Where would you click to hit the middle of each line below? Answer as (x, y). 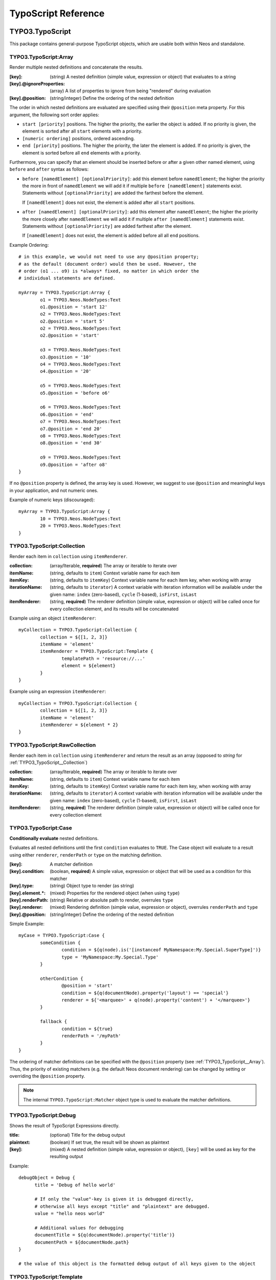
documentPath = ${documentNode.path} (82, 1242)
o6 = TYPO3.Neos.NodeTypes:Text (80, 407)
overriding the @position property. (47, 1076)
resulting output (66, 1157)
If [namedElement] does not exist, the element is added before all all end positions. (111, 236)
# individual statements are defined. (67, 278)
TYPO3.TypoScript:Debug (43, 1115)
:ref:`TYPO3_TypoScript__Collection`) (49, 762)
